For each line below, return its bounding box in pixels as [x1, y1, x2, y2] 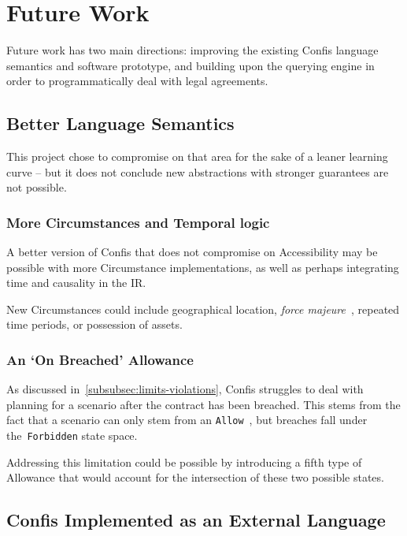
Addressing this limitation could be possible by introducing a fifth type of [6, 453, 362, 470]
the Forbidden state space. [6, 427, 138, 444]
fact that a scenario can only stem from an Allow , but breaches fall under [6, 411, 368, 428]
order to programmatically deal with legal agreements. [6, 73, 268, 89]
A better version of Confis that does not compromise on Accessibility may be [6, 244, 378, 260]
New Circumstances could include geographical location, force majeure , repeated [6, 300, 400, 317]
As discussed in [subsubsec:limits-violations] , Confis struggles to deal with [6, 381, 364, 397]
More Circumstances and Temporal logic [6, 212, 270, 232]
